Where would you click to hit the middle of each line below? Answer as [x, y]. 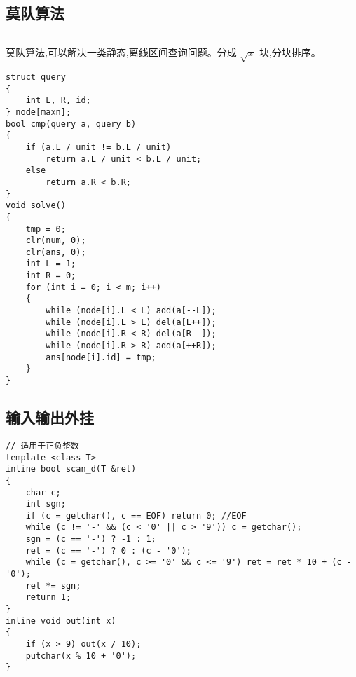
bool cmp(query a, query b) [71, 124]
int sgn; [46, 504]
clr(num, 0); [56, 241]
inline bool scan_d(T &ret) [71, 469]
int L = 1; [51, 264]
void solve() [36, 206]
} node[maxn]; [39, 112]
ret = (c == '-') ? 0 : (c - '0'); [108, 551]
